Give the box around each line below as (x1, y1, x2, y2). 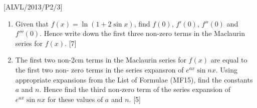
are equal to (210, 54, 247, 65)
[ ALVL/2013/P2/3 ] (4, 1, 63, 11)
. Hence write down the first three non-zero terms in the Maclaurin (40, 28, 245, 38)
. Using (215, 64, 237, 74)
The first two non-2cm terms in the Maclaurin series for (15, 54, 186, 65)
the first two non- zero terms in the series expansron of (15, 64, 184, 74)
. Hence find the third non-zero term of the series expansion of (39, 84, 231, 94)
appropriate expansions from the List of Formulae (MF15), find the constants (15, 74, 253, 84)
